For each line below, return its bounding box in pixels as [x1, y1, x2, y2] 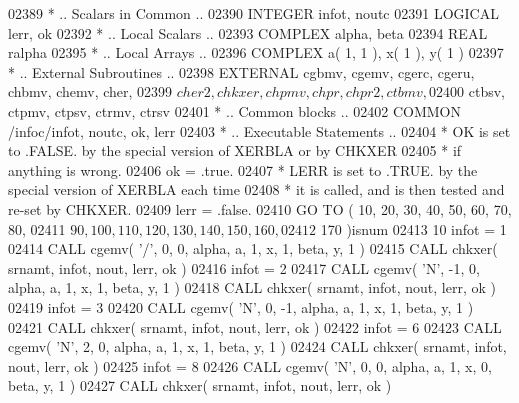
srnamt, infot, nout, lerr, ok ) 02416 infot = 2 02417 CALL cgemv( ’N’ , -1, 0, [8, 257, 480, 278]
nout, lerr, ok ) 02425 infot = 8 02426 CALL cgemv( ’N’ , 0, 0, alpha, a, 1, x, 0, [8, 355, 492, 376]
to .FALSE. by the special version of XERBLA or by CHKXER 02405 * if [8, 140, 462, 161]
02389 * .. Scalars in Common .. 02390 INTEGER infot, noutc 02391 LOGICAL [8, 3, 499, 23]
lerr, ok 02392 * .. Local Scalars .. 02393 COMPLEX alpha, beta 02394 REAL [8, 22, 488, 43]
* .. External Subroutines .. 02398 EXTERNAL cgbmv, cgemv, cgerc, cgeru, [8, 61, 475, 82]
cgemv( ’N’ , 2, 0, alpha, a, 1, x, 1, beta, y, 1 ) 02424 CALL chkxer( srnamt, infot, [8, 336, 507, 357]
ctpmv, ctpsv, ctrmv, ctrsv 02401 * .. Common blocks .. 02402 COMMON [8, 100, 461, 121]
